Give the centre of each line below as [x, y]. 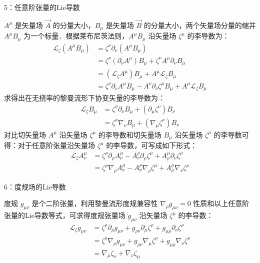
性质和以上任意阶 [221, 203]
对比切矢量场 [25, 134]
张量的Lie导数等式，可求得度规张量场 [65, 215]
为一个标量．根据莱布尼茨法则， [76, 36]
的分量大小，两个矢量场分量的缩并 [200, 25]
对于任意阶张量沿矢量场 [56, 145]
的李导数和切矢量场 [130, 134]
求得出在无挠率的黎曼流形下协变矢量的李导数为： [84, 98]
